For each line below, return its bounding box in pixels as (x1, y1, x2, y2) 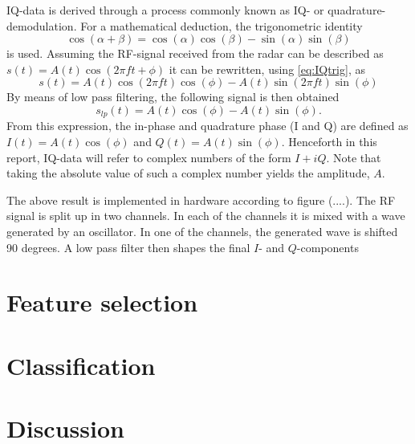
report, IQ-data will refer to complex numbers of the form (6, 149, 291, 165)
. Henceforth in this (281, 133, 377, 150)
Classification (6, 348, 156, 381)
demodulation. (6, 17, 77, 34)
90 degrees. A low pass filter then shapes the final (6, 238, 250, 255)
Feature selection (6, 286, 198, 319)
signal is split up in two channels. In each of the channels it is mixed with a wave (6, 207, 405, 224)
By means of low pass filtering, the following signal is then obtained (6, 88, 340, 105)
